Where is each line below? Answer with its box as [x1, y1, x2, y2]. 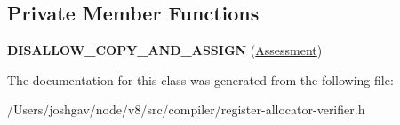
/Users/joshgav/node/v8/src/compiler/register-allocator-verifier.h [7, 100, 365, 119]
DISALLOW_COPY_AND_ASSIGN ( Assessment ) [7, 41, 323, 59]
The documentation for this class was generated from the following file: [7, 70, 394, 89]
